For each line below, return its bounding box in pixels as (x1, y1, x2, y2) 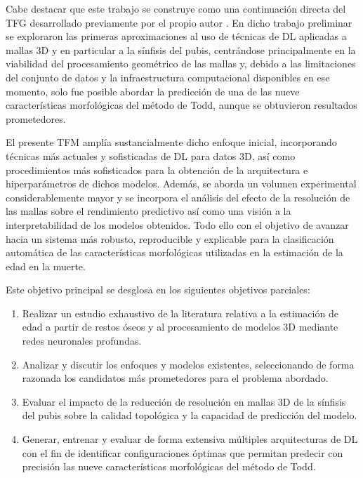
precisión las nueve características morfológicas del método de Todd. (22, 459, 316, 474)
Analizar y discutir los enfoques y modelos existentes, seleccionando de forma (22, 357, 355, 371)
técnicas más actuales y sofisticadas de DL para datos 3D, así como (6, 148, 296, 163)
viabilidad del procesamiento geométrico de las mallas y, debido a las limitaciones (6, 56, 356, 71)
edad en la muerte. (6, 258, 86, 273)
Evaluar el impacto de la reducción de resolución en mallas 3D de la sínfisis (22, 394, 346, 409)
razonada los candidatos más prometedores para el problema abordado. (22, 371, 329, 385)
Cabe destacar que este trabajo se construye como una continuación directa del (6, 1, 346, 15)
